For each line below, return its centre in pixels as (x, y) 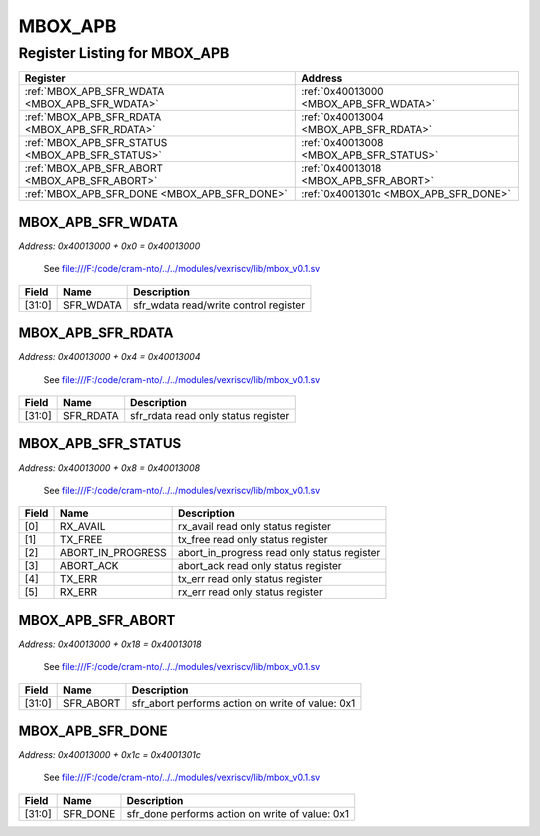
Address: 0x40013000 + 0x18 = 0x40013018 (110, 644)
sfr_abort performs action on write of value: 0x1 (243, 703)
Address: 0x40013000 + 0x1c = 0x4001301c (110, 755)
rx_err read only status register (250, 592)
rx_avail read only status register (254, 527)
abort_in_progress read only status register (279, 553)
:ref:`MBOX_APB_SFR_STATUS (96, 143)
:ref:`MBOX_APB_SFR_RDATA (93, 117)
